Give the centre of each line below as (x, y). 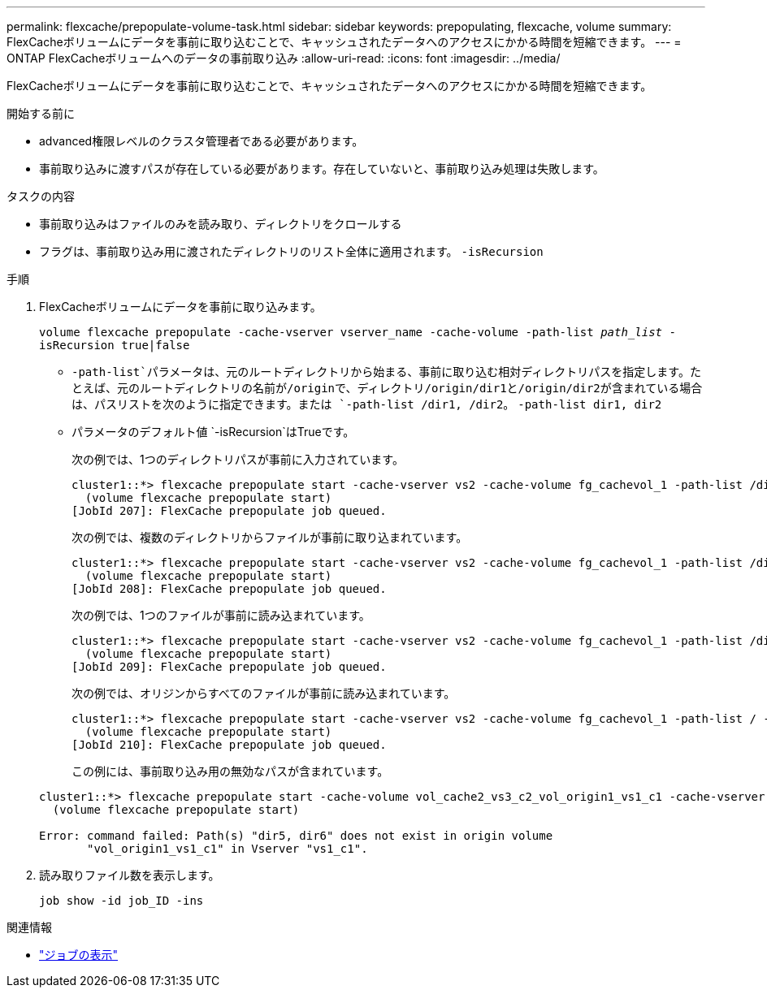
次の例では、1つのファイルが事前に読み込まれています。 (221, 615)
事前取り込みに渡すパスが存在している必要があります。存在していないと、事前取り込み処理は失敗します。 (322, 169)
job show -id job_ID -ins (121, 901)
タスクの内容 (41, 196)
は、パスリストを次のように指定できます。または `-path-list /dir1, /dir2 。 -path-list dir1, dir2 (367, 404)
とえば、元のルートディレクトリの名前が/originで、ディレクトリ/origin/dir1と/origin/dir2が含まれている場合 (387, 388)
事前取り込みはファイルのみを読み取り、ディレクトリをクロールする (221, 224)
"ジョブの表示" (79, 955)
